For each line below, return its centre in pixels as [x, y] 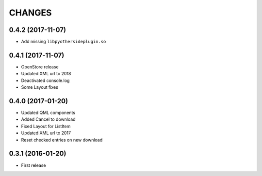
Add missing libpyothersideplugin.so [64, 42]
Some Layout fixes [40, 87]
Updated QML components [48, 113]
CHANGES [30, 13]
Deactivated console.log [45, 80]
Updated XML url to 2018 [46, 74]
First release [33, 165]
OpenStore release [40, 67]
